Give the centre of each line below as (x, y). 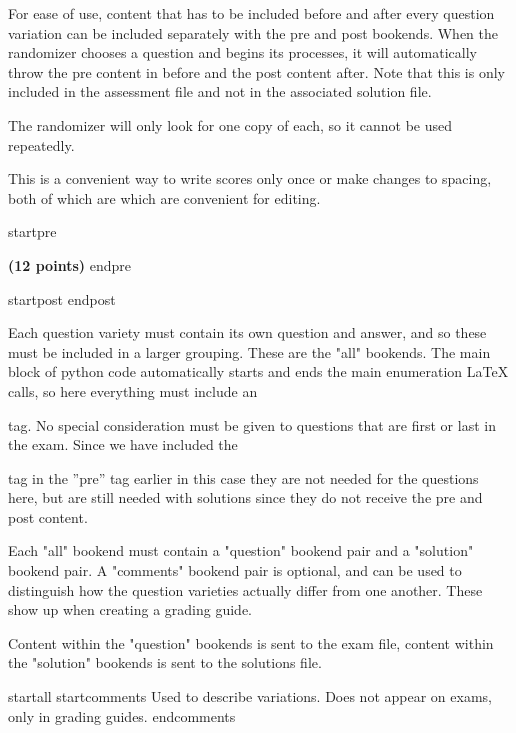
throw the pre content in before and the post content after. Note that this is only (256, 71)
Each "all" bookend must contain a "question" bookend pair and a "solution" (241, 550)
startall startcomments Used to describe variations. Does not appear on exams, (250, 696)
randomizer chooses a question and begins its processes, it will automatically (242, 52)
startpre (32, 231)
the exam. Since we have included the (123, 444)
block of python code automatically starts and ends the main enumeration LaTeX (258, 371)
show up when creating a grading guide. (130, 609)
